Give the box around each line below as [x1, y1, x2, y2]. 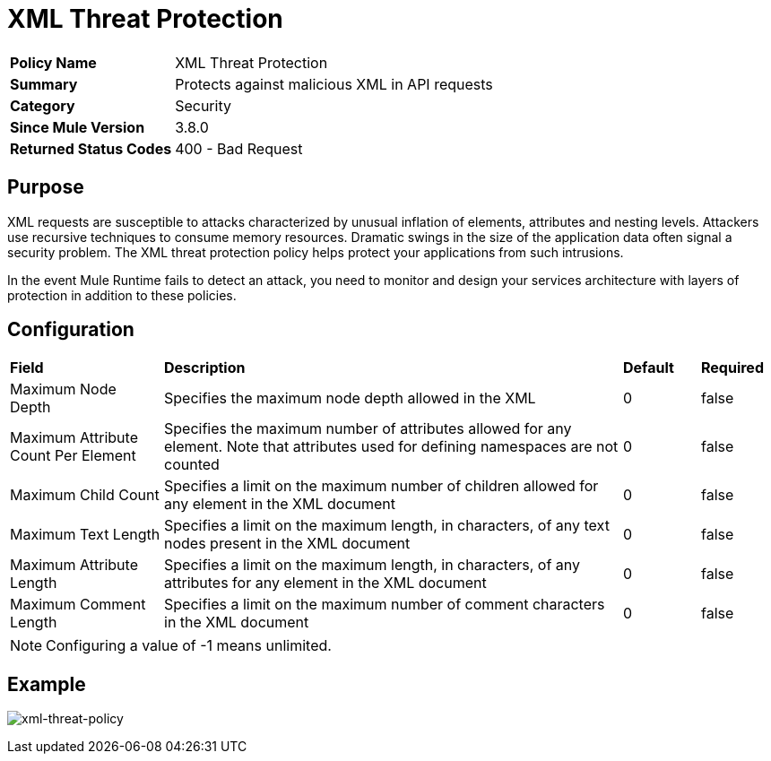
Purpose [7, 176, 84, 199]
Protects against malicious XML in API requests [175, 74, 493, 93]
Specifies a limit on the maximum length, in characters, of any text [164, 516, 610, 535]
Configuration [7, 318, 134, 342]
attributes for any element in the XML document [164, 574, 487, 592]
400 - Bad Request [175, 139, 303, 158]
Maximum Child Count [10, 486, 160, 505]
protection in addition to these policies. [7, 287, 237, 303]
